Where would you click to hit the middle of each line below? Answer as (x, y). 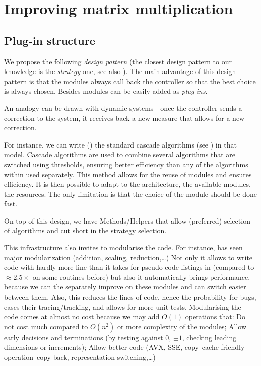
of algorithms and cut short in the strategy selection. (85, 230)
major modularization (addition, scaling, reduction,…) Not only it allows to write (128, 257)
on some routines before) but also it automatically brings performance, (141, 277)
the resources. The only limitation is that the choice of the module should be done (130, 194)
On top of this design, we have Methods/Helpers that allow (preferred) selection (127, 220)
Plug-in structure (50, 40)
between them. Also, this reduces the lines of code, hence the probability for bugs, (130, 297)
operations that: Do (215, 316)
